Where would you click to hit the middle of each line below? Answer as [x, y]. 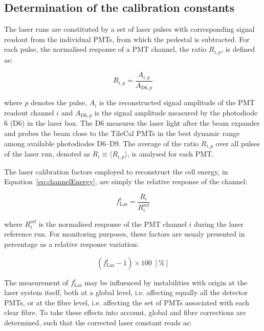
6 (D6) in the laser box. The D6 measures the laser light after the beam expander [132, 123]
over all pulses [238, 143]
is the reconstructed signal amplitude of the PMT [177, 102]
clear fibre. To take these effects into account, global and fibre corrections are [125, 312]
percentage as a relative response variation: [72, 244]
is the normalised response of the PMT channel [113, 223]
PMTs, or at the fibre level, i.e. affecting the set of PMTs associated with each [127, 302]
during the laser [219, 223]
